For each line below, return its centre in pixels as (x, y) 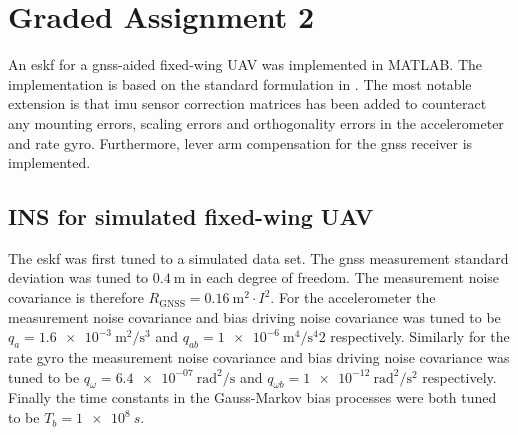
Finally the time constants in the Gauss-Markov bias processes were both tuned (252, 397)
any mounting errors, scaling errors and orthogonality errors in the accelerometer (256, 122)
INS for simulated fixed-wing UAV (191, 216)
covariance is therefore (76, 297)
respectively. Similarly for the (420, 336)
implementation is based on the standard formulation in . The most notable (240, 83)
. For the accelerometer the (353, 297)
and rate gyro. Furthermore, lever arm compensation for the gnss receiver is (240, 142)
